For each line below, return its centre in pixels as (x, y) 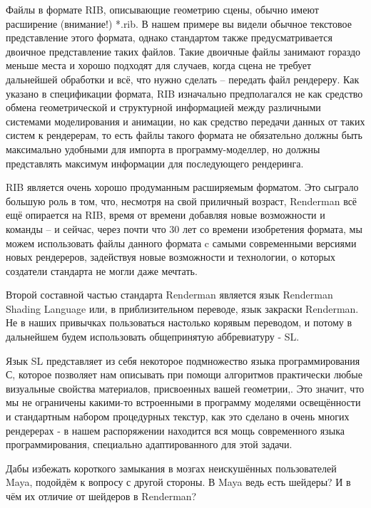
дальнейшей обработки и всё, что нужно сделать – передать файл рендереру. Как (183, 79)
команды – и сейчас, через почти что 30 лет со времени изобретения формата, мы (184, 228)
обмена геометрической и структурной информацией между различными (163, 107)
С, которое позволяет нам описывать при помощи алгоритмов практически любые (184, 374)
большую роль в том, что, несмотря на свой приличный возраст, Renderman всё (182, 201)
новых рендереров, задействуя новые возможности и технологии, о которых (171, 257)
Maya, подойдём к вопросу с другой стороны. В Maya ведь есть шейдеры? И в (178, 482)
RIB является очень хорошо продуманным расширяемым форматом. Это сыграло (182, 187)
